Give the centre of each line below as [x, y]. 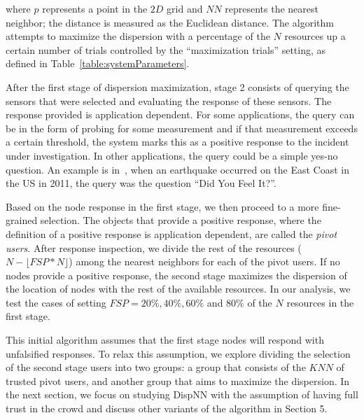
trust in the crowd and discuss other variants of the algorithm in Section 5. [167, 408]
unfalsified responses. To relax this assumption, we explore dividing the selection [178, 353]
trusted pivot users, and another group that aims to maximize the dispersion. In [178, 380]
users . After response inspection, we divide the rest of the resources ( [154, 247]
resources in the [320, 302]
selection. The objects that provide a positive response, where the [181, 220]
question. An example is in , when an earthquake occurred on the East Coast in [178, 169]
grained [22, 220]
